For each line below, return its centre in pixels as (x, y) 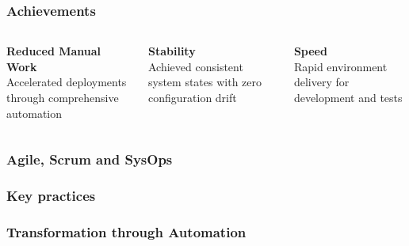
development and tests (348, 97)
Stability (172, 51)
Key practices (51, 195)
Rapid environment (340, 66)
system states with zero (205, 82)
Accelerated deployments (67, 82)
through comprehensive (63, 97)
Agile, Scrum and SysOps (90, 159)
